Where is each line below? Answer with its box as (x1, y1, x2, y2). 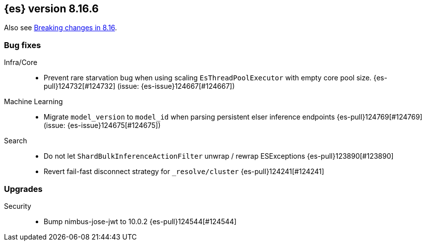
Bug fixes (4, 40, 41, 50)
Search (4, 136, 27, 145)
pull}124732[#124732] (44, 82, 116, 91)
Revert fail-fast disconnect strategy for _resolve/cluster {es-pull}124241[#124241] (44, 167, 324, 176)
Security (4, 201, 31, 210)
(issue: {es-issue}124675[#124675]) (44, 121, 161, 130)
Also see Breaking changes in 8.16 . (4, 23, 117, 32)
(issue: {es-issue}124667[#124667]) (117, 82, 235, 91)
